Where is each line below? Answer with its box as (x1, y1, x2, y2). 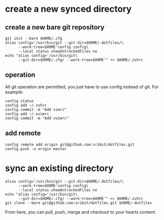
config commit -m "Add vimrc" (5, 107, 67, 112)
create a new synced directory (5, 3, 132, 15)
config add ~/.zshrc (5, 103, 47, 108)
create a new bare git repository (5, 23, 105, 31)
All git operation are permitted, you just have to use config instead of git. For (5, 83, 159, 89)
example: (5, 89, 23, 95)
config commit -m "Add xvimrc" (5, 115, 69, 121)
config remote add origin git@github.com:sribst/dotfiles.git (5, 142, 135, 147)
